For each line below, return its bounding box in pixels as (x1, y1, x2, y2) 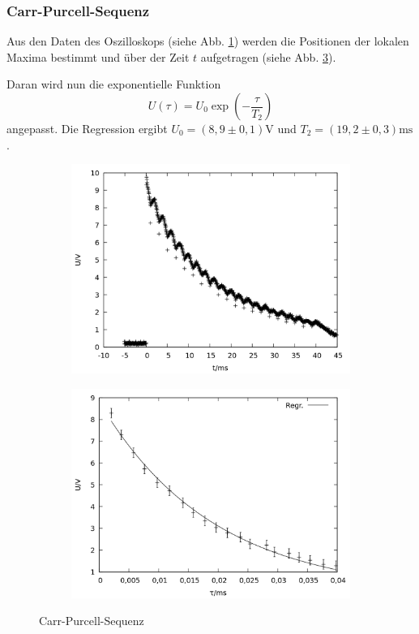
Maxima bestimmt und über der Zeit (6, 48, 190, 65)
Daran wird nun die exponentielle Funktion (6, 75, 221, 93)
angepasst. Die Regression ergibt (6, 120, 168, 136)
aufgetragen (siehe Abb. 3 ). (200, 48, 336, 65)
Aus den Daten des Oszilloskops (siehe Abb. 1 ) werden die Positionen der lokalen (6, 32, 409, 50)
